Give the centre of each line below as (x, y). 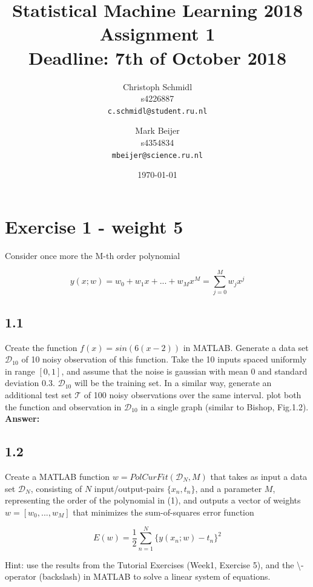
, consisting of (56, 488)
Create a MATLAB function (58, 476)
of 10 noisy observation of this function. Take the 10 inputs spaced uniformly (164, 359)
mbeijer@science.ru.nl (157, 155)
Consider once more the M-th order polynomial (93, 255)
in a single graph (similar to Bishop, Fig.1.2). (225, 406)
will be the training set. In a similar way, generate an (173, 383)
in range (20, 371)
